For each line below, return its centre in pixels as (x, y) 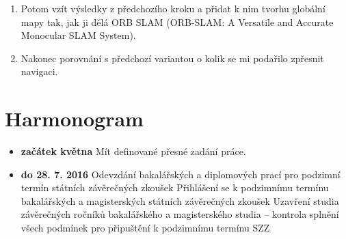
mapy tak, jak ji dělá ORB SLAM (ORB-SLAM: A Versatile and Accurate (177, 22)
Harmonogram (74, 118)
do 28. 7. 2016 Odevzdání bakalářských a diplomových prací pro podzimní (181, 174)
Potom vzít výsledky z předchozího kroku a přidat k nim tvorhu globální (173, 8)
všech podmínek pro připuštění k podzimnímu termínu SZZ (145, 228)
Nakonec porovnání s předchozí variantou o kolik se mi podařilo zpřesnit (172, 58)
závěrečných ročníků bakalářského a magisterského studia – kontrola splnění (180, 214)
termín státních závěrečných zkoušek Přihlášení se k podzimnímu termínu (175, 187)
